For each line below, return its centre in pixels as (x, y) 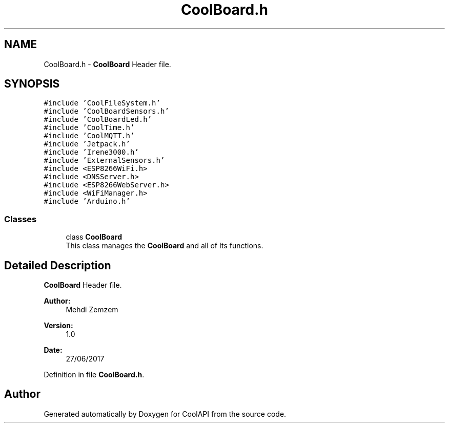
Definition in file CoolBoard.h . (94, 375)
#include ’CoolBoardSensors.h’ (106, 111)
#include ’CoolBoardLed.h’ (98, 120)
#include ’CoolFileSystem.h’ (102, 103)
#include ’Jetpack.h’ (87, 144)
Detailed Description (58, 265)
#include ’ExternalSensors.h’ (104, 161)
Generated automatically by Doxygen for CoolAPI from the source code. (165, 414)
